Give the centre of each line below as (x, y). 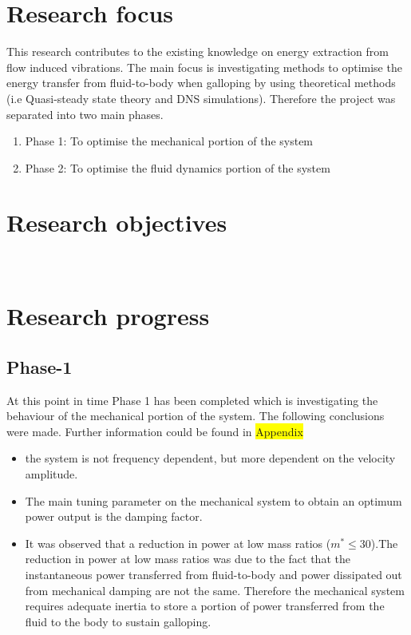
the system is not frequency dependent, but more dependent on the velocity (210, 458)
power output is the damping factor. (114, 516)
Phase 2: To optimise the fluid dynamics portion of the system (178, 167)
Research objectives (117, 222)
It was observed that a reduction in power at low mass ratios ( (178, 543)
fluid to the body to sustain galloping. (118, 621)
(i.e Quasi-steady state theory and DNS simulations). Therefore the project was (201, 98)
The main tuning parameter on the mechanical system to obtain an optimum (213, 500)
